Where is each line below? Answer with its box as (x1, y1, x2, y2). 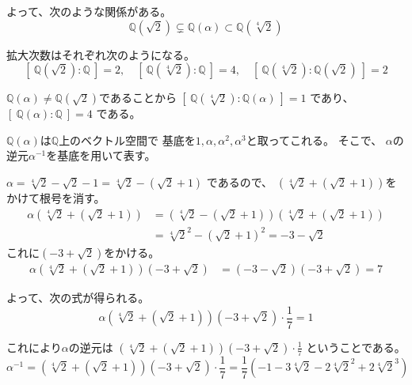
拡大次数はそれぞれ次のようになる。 (6, 46, 195, 62)
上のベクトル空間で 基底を (59, 131, 196, 148)
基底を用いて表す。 (57, 147, 156, 164)
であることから (99, 89, 177, 106)
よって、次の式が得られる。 (6, 289, 150, 306)
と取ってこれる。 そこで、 (246, 131, 383, 148)
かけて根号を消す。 (6, 189, 105, 206)
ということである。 (306, 338, 406, 355)
